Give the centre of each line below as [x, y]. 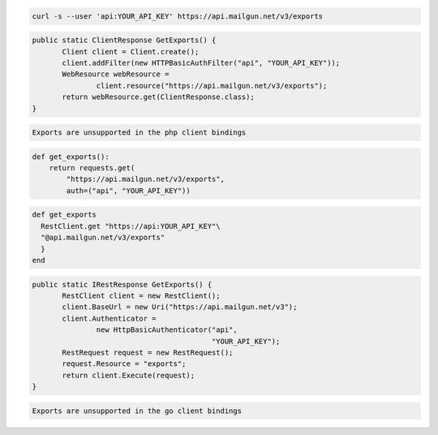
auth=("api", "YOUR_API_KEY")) [128, 190]
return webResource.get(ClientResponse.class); [158, 97]
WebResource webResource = [116, 74]
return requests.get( [92, 168]
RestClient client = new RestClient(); [141, 295]
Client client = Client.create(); [131, 52]
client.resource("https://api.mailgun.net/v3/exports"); [212, 86]
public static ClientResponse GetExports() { [124, 40]
